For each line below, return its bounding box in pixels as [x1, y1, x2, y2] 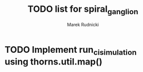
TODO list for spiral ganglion [27, 3, 139, 16]
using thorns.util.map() [4, 56, 103, 68]
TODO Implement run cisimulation [4, 44, 137, 57]
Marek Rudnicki [67, 21, 99, 28]
